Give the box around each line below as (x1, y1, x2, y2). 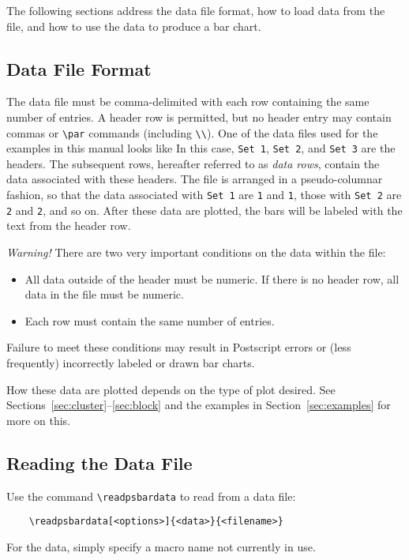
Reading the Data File (6, 450, 193, 475)
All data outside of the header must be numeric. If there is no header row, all (24, 270, 400, 287)
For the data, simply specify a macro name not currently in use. (6, 538, 316, 554)
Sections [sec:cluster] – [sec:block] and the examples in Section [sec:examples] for (6, 397, 391, 413)
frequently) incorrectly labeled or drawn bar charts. (6, 354, 255, 370)
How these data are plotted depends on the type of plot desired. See (6, 381, 336, 397)
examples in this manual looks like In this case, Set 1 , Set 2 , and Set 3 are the (6, 140, 396, 156)
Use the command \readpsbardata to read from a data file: (6, 487, 296, 504)
